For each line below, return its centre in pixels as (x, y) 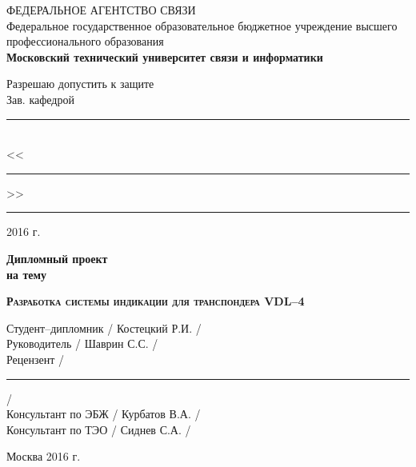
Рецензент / (36, 359)
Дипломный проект (57, 258)
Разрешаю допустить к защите (80, 84)
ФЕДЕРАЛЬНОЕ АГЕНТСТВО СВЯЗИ (101, 10)
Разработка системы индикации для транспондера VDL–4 (156, 301)
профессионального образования (85, 41)
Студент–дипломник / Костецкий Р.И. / (104, 327)
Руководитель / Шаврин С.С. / (82, 343)
